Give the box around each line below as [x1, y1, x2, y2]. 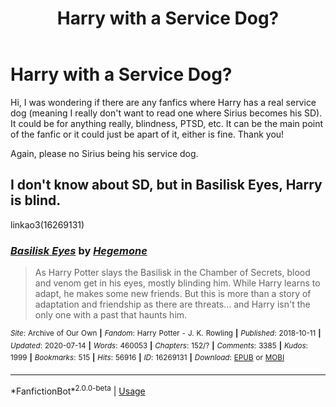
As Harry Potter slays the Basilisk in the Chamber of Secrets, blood [34, 267, 311, 279]
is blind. [10, 192, 62, 209]
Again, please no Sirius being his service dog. [10, 147, 199, 159]
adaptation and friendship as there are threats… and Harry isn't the [34, 298, 311, 311]
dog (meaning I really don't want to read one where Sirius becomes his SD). [10, 107, 323, 119]
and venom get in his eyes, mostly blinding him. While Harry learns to [34, 277, 321, 289]
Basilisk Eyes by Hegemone [10, 243, 148, 257]
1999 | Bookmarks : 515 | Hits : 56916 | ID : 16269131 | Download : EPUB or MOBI [10, 353, 285, 363]
